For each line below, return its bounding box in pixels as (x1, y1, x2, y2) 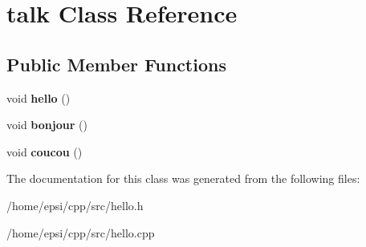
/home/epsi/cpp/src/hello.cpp (6, 224, 155, 241)
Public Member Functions (6, 51, 226, 76)
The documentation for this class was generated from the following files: (6, 170, 360, 187)
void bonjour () (6, 116, 87, 133)
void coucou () (6, 143, 83, 160)
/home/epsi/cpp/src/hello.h (6, 196, 144, 213)
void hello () (6, 89, 71, 106)
